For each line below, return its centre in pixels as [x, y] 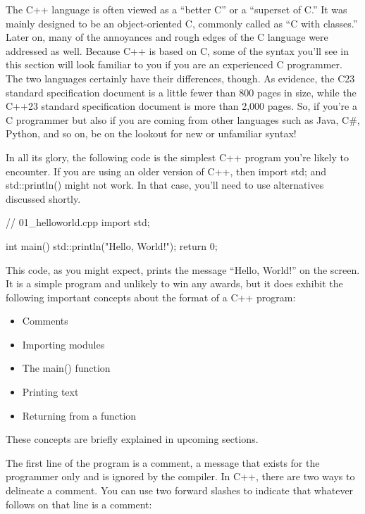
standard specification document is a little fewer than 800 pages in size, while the [181, 92]
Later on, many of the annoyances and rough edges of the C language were [167, 37]
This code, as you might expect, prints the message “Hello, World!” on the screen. [183, 269]
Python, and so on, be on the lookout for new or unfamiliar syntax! [151, 133]
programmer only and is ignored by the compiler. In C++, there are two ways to [180, 476]
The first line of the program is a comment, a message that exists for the [163, 462]
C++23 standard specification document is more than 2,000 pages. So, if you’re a [181, 106]
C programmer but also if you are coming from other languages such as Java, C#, [183, 119]
